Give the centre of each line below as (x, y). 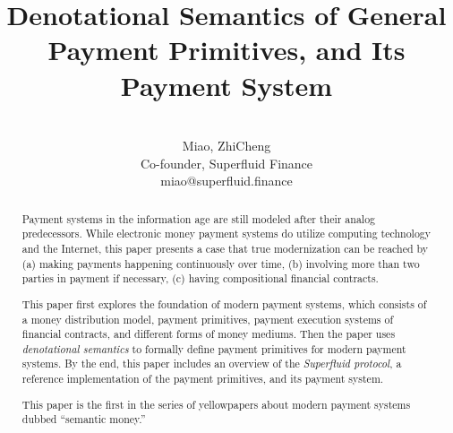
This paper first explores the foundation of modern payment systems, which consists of (224, 303)
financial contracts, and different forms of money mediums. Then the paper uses (209, 334)
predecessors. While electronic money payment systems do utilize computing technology (226, 234)
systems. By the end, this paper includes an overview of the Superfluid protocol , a (212, 364)
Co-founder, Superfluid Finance (226, 163)
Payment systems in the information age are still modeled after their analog (199, 218)
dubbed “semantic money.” (84, 419)
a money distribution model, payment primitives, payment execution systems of (208, 319)
